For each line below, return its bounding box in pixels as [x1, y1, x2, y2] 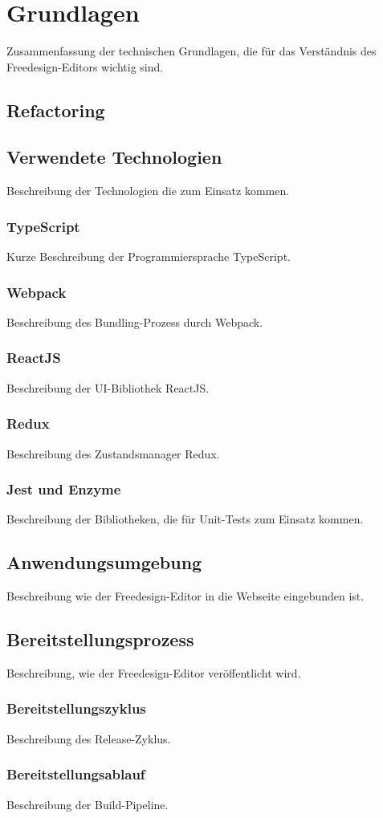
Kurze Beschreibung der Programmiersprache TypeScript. [6, 248, 291, 265]
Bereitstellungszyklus [6, 698, 146, 718]
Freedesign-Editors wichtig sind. [6, 58, 164, 75]
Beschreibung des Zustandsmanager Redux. [6, 445, 220, 462]
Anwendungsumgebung [6, 550, 202, 575]
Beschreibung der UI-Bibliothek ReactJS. [6, 379, 210, 396]
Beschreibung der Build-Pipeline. [6, 796, 169, 812]
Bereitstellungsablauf [6, 764, 145, 784]
